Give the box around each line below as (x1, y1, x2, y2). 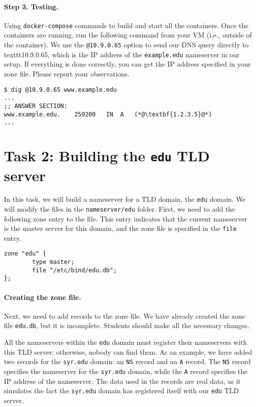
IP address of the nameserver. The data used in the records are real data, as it (4, 375, 241, 386)
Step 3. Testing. (4, 1, 59, 11)
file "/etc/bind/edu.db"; (32, 266, 117, 274)
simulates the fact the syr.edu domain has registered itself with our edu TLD (4, 385, 239, 396)
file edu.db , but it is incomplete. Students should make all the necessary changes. (4, 320, 250, 331)
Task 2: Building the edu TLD (4, 146, 210, 166)
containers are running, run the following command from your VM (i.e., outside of (4, 30, 252, 40)
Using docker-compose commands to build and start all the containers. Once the (4, 20, 249, 30)
